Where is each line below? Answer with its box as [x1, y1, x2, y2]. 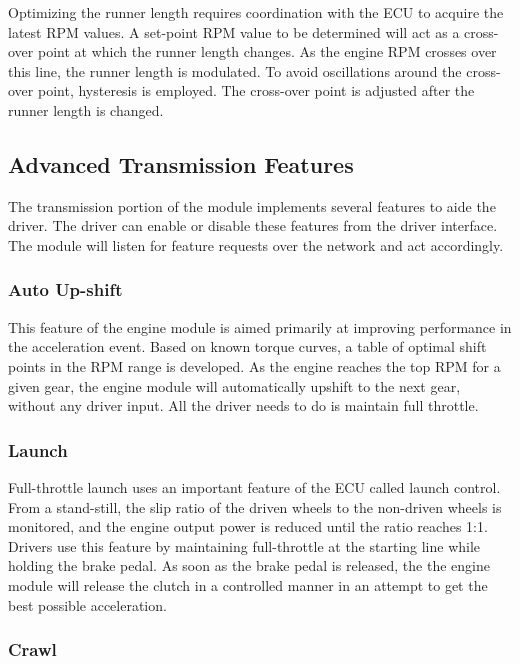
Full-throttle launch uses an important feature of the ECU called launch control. [8, 476, 501, 497]
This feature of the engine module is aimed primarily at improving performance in [8, 316, 512, 337]
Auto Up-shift [8, 277, 123, 302]
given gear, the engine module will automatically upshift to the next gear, [8, 375, 461, 396]
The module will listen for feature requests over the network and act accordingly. [8, 234, 504, 255]
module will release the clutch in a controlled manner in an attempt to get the [8, 574, 488, 595]
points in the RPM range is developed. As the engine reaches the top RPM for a [8, 355, 501, 376]
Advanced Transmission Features [8, 148, 354, 179]
